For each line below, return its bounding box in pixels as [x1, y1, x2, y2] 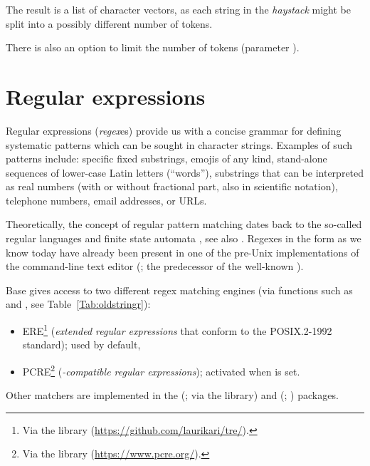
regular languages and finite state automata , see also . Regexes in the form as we [6, 231, 361, 246]
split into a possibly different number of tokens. [6, 16, 213, 31]
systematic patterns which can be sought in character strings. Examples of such [6, 137, 353, 152]
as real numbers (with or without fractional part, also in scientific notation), [6, 179, 338, 194]
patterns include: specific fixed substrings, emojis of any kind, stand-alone [6, 151, 327, 166]
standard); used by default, [22, 337, 141, 352]
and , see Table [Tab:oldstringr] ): [6, 296, 151, 311]
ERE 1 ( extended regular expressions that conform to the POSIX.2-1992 [22, 321, 332, 338]
